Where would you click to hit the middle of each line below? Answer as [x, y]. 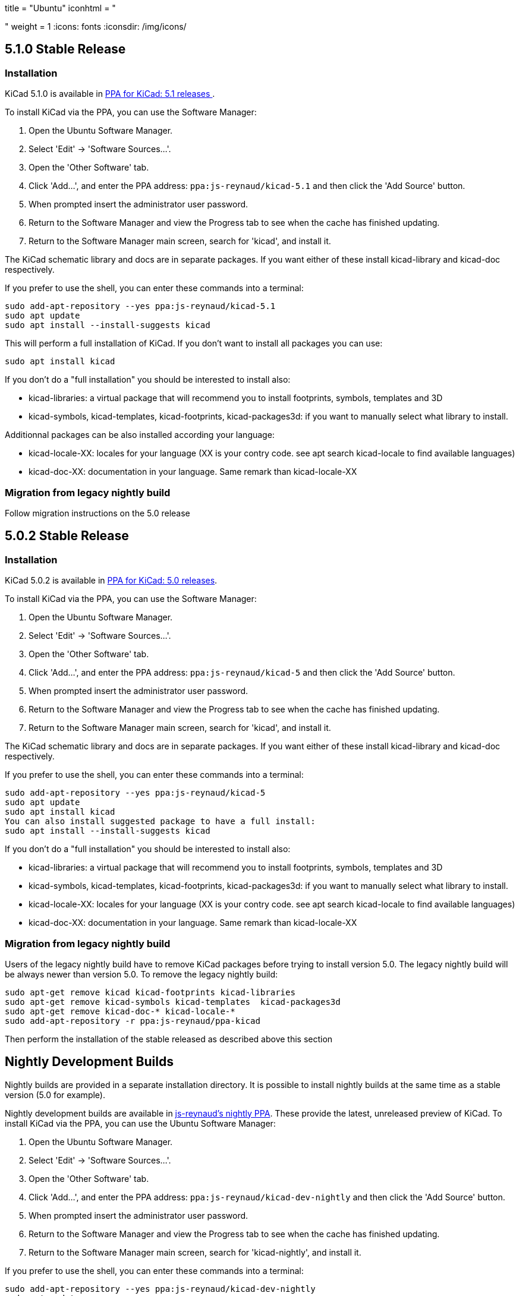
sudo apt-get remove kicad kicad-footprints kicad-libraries [150, 992]
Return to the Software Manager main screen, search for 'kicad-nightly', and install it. [195, 1252]
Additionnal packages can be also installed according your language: [140, 435]
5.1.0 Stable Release [65, 49]
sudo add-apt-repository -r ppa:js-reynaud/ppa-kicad [133, 1021]
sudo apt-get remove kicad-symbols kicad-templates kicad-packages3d [173, 1002]
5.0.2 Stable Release [67, 536]
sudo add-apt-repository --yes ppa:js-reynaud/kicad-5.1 [140, 306]
